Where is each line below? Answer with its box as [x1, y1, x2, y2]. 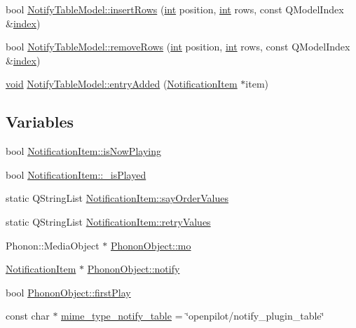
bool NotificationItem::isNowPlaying [6, 144, 161, 158]
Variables [6, 111, 74, 132]
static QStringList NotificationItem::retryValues [6, 214, 211, 228]
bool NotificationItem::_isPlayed [6, 167, 146, 182]
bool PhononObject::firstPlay [6, 285, 131, 299]
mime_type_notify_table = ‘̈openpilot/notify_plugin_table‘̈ [61, 308, 324, 323]
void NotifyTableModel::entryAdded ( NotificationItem [6, 76, 238, 91]
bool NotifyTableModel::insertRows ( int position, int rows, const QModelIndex [6, 2, 344, 16]
